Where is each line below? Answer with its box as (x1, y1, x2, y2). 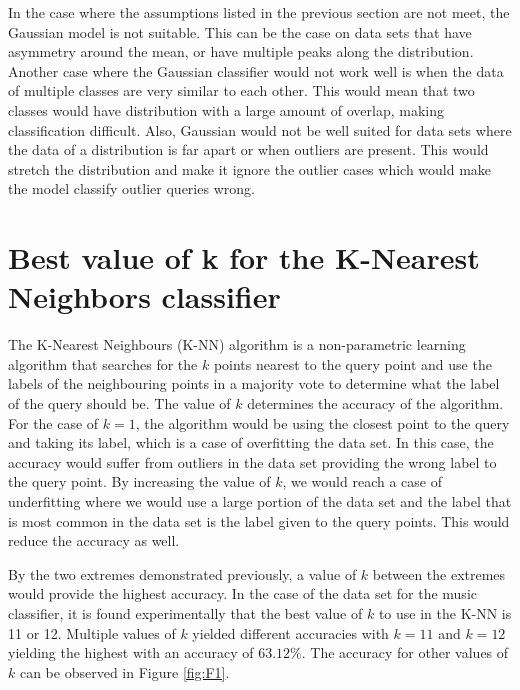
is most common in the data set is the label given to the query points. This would (8, 510, 510, 531)
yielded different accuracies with (192, 622, 389, 643)
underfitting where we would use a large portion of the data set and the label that (8, 491, 512, 511)
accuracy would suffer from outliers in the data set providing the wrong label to (8, 451, 497, 472)
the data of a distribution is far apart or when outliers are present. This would (8, 139, 489, 160)
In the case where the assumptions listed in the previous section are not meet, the (8, 2, 510, 22)
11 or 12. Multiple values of (8, 622, 176, 643)
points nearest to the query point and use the (213, 353, 492, 374)
